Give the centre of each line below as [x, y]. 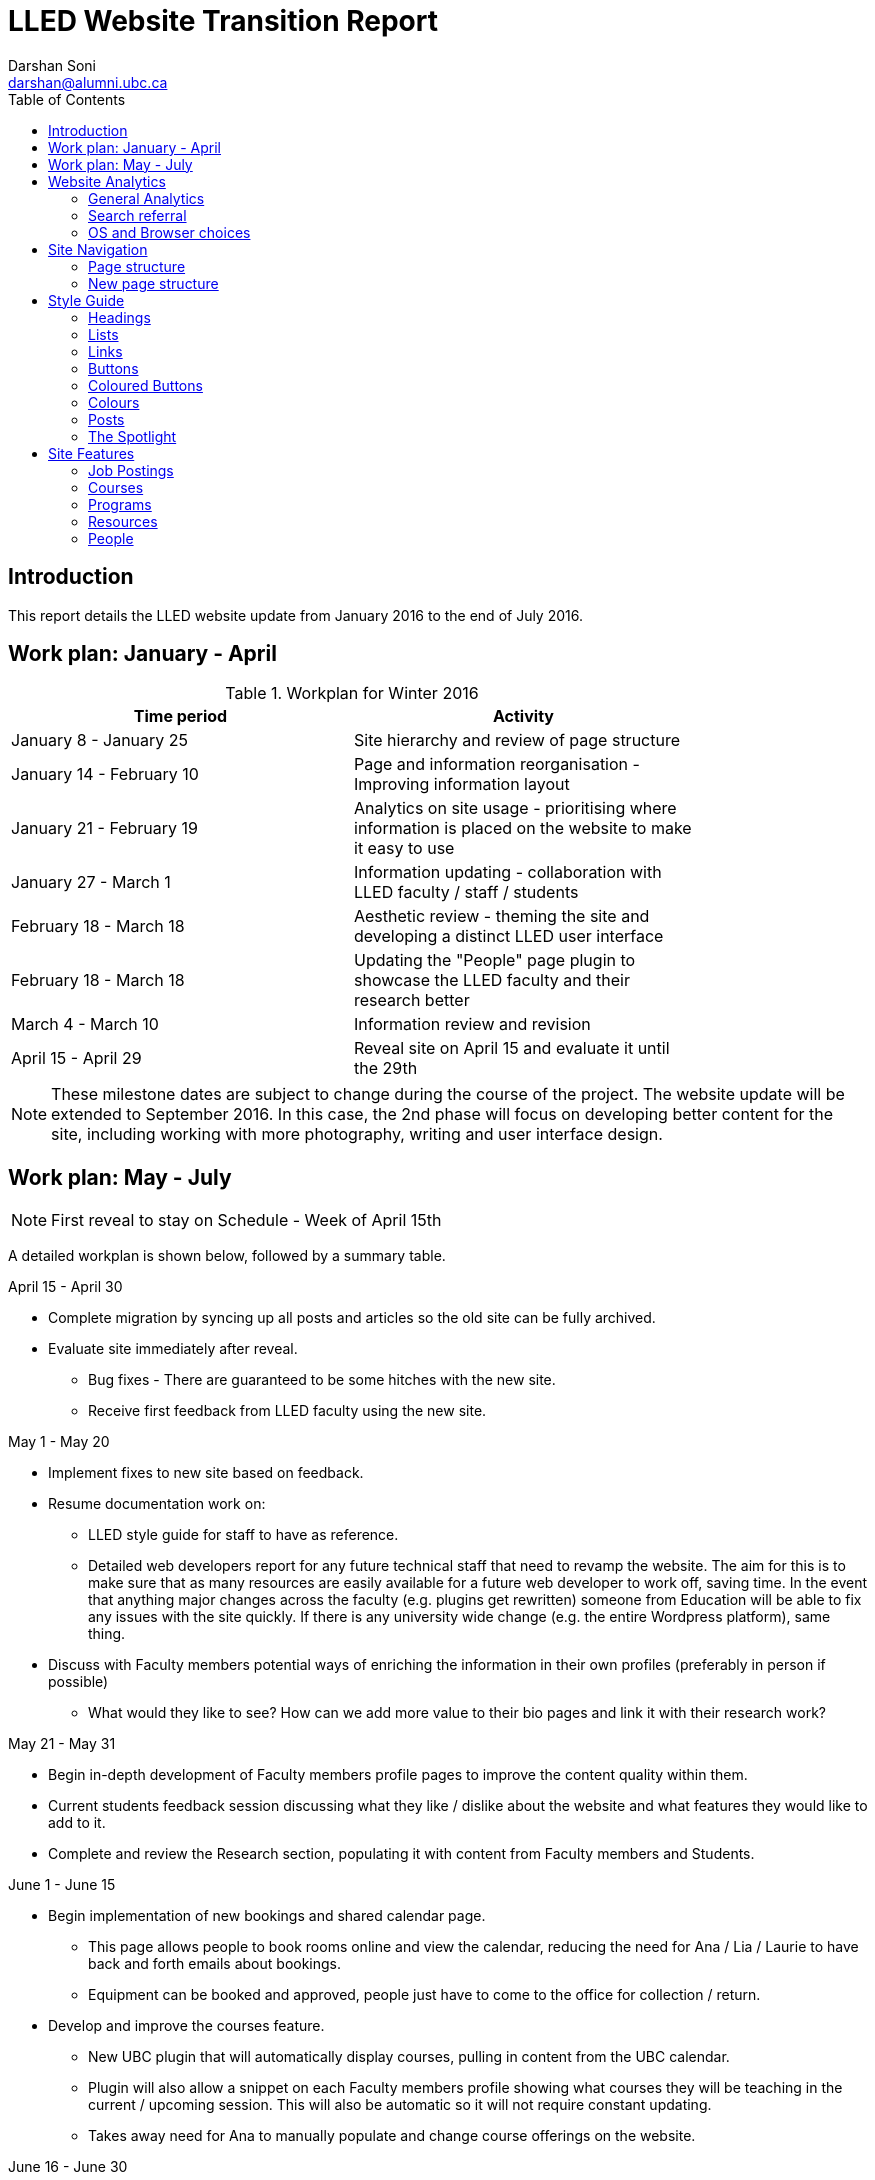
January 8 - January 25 [100, 740]
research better [412, 1000]
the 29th [386, 1068]
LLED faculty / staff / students [466, 892]
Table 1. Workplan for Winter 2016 [352, 693]
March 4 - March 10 [85, 1024]
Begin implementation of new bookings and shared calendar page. [267, 1916]
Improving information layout [462, 784]
